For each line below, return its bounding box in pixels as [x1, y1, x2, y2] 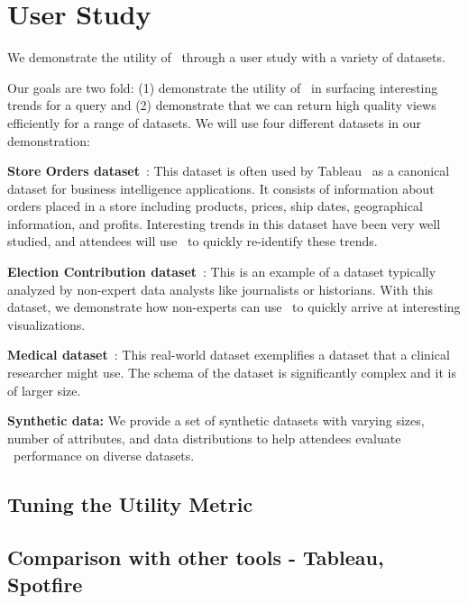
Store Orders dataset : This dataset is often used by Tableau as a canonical [7, 161, 450, 180]
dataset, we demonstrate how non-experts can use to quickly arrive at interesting [7, 297, 461, 316]
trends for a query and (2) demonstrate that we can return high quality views [7, 96, 436, 114]
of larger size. [7, 380, 81, 399]
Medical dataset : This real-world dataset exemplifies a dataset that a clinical [7, 345, 450, 364]
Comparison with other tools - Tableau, [7, 544, 384, 571]
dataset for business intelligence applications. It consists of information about [7, 178, 435, 197]
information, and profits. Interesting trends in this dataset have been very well [7, 214, 441, 233]
